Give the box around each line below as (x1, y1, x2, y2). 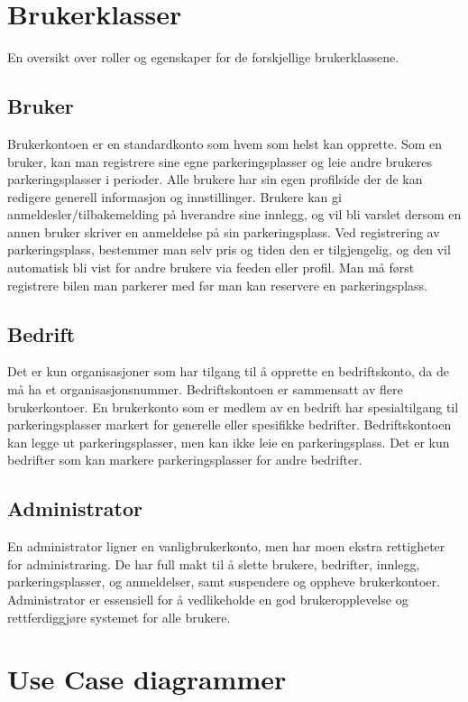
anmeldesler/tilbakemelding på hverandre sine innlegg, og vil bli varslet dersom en (7, 205, 462, 224)
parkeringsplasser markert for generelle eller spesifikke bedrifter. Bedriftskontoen (7, 415, 452, 434)
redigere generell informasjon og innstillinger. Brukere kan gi (7, 187, 342, 206)
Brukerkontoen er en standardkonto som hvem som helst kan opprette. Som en (7, 134, 443, 152)
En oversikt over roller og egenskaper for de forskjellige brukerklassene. (7, 48, 399, 67)
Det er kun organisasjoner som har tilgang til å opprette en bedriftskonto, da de (7, 362, 449, 381)
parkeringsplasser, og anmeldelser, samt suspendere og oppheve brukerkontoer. (7, 572, 440, 591)
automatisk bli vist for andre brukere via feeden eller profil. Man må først (7, 258, 415, 277)
